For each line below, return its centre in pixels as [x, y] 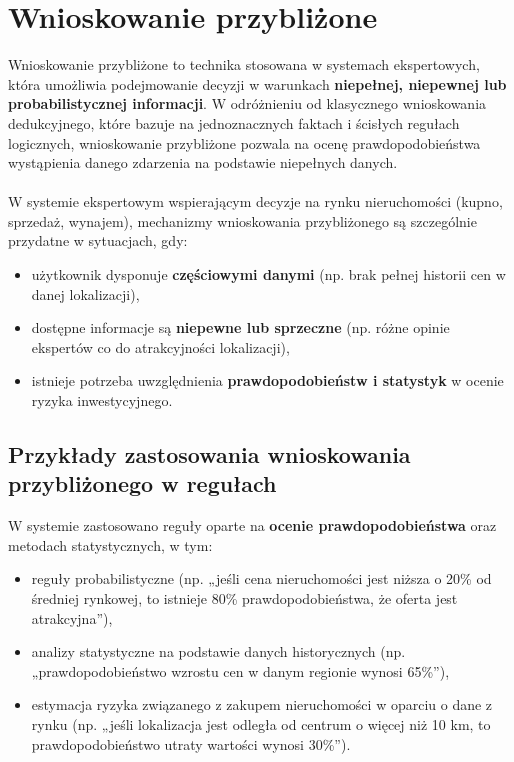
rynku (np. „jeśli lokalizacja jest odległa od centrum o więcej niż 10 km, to [261, 723]
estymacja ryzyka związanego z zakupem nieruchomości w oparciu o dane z [262, 704]
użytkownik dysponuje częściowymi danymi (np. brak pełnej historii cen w [268, 274]
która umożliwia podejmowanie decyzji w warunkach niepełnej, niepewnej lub [257, 83]
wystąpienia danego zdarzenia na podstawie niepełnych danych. [203, 162]
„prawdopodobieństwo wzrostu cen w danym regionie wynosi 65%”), [240, 670]
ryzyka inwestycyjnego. [102, 400]
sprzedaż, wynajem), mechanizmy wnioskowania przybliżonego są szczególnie [242, 220]
